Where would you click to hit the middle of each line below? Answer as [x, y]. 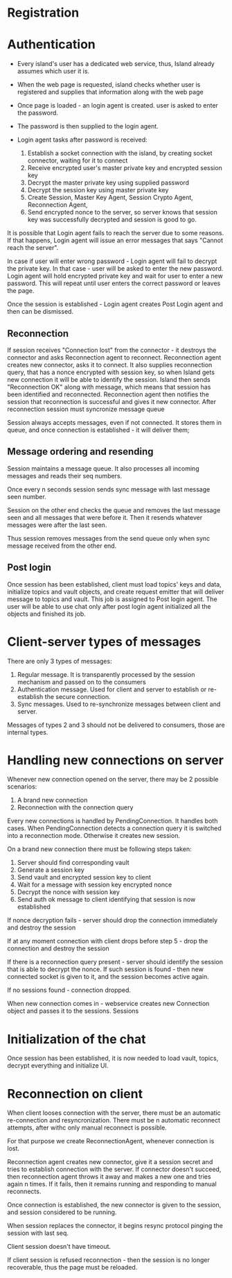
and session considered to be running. [62, 1212]
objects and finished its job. [47, 614]
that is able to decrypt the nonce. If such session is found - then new [106, 969]
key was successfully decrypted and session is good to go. [112, 219]
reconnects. [24, 1191]
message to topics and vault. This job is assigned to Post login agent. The [112, 599]
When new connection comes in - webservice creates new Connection [108, 1004]
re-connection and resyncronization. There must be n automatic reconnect [114, 1120]
